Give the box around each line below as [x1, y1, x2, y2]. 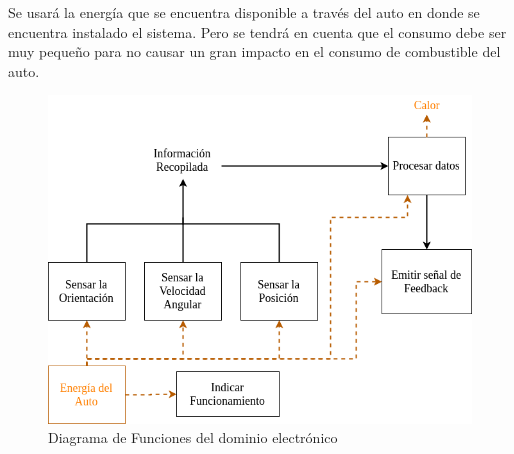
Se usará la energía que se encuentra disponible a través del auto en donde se [8, 2, 480, 22]
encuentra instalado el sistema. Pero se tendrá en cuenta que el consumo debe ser [8, 21, 507, 42]
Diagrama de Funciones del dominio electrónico [48, 427, 338, 448]
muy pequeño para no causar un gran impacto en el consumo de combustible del [8, 41, 501, 62]
